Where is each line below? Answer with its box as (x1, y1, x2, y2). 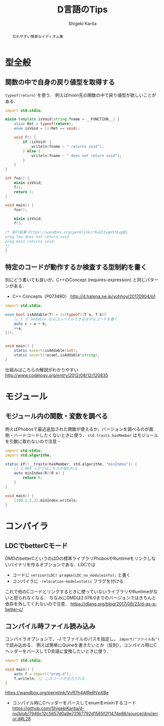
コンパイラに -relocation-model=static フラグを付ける (12, 578, 124, 584)
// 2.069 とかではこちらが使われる (14, 466, 78, 471)
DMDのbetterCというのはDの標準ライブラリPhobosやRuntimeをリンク (5, 555, 147, 561)
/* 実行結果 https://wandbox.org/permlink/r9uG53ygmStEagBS (5, 230, 128, 234)
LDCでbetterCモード (5, 542, 68, 550)
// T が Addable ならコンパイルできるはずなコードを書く (14, 317, 118, 321)
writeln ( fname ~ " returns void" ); (31, 144, 105, 149)
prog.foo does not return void (5, 234, 69, 239)
